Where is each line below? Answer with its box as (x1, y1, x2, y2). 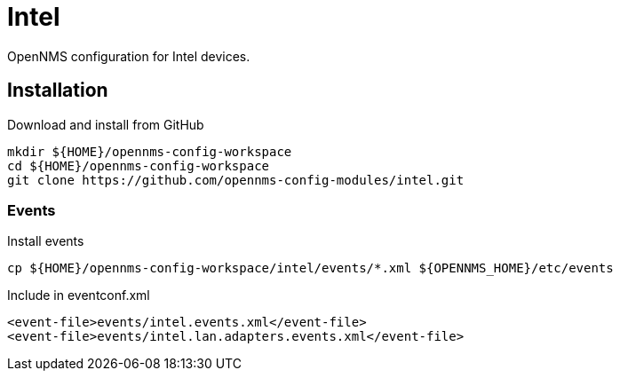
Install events (7, 233, 84, 249)
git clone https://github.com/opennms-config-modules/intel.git (7, 172, 465, 187)
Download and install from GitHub (7, 116, 204, 132)
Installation (7, 79, 108, 102)
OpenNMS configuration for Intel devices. (7, 48, 250, 64)
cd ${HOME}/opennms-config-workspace (7, 158, 270, 173)
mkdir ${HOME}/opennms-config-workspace (7, 144, 292, 159)
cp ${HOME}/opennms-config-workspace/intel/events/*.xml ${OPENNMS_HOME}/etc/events (7, 261, 614, 276)
